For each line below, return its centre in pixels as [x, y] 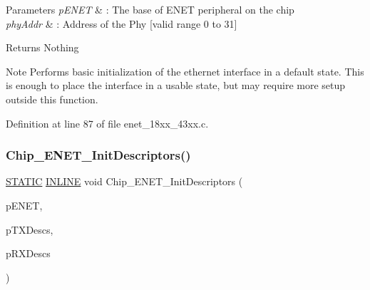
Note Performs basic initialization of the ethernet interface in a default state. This [185, 71]
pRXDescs [28, 253]
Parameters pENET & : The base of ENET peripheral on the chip [150, 9]
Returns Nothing [42, 47]
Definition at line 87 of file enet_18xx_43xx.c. [107, 123]
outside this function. [52, 99]
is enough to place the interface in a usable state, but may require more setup [176, 85]
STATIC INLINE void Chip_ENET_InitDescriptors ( [124, 181]
